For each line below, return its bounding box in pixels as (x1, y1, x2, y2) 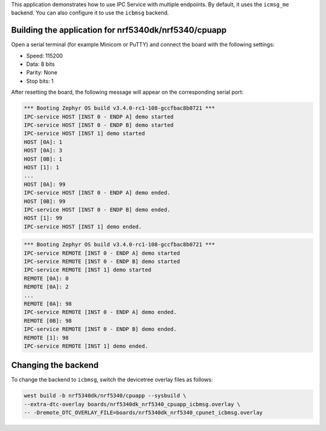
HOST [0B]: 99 (24, 198, 66, 205)
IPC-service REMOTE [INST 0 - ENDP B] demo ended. (24, 326, 177, 332)
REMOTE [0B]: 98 (24, 317, 72, 324)
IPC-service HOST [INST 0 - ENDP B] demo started (24, 122, 174, 129)
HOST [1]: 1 (24, 164, 60, 170)
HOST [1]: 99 (24, 215, 63, 222)
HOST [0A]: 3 (24, 147, 63, 154)
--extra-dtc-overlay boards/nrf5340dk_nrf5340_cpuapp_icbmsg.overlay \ (24, 401, 241, 407)
